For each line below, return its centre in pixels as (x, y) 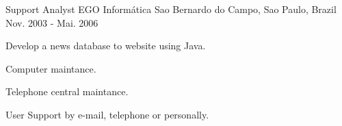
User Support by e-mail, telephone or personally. (107, 114)
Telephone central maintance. (67, 91)
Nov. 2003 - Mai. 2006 (52, 22)
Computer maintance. (51, 68)
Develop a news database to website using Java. (106, 46)
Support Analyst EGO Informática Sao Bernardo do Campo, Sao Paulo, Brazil (171, 9)
